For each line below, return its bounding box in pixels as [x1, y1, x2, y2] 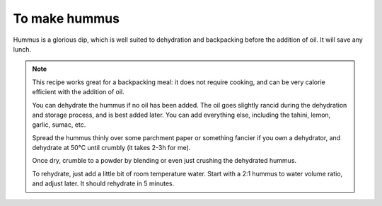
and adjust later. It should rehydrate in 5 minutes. [32, 179, 175, 188]
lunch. [13, 45, 32, 53]
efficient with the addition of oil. [32, 88, 125, 96]
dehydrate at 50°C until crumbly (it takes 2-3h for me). [32, 144, 191, 152]
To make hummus [13, 11, 120, 26]
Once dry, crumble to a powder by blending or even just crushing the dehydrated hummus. [32, 156, 297, 165]
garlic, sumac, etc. [32, 120, 86, 129]
